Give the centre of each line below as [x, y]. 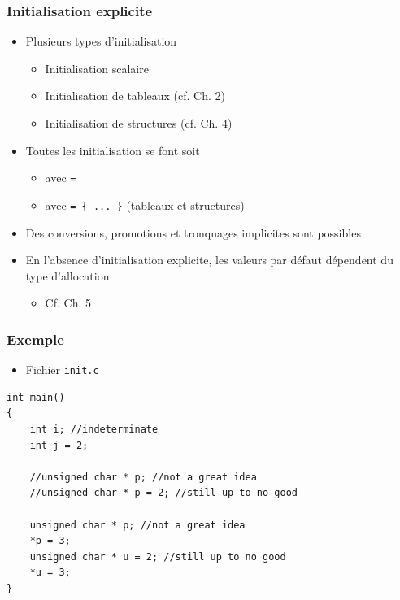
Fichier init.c [62, 370]
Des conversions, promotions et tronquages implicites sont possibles [193, 232]
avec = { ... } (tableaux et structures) [145, 204]
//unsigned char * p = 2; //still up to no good [163, 493]
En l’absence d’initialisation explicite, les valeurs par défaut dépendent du [209, 260]
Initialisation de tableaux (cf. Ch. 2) [135, 96]
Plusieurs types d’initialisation [101, 41]
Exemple [35, 339]
